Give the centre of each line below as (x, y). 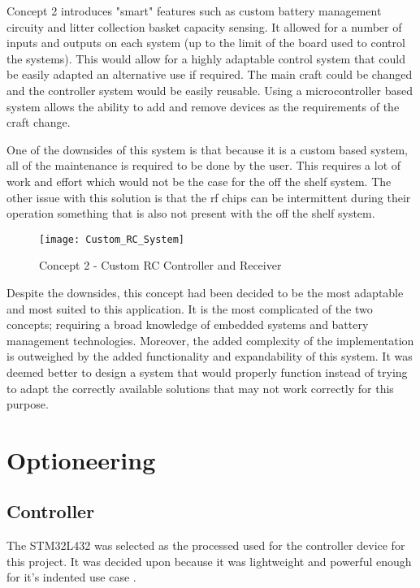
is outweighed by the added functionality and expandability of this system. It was (210, 356)
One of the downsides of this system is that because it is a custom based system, (207, 149)
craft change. (39, 122)
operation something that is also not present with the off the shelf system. (191, 213)
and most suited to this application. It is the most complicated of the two (190, 308)
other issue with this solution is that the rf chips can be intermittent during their (209, 197)
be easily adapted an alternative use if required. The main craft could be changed (210, 74)
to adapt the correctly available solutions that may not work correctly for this (200, 388)
